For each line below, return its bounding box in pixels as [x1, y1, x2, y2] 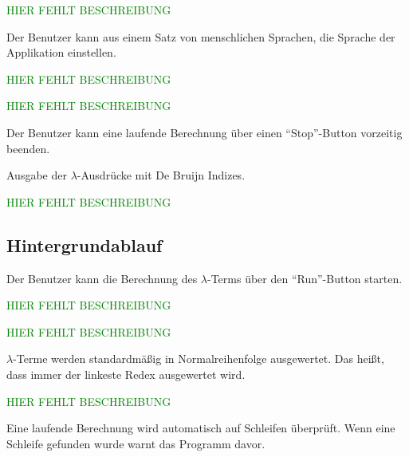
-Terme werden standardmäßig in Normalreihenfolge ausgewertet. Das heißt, [13, 350, 384, 367]
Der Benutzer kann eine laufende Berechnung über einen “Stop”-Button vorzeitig [6, 124, 403, 140]
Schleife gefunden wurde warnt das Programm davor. [6, 435, 265, 451]
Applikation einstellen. [6, 44, 116, 61]
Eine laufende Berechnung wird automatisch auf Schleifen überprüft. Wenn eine [6, 420, 395, 436]
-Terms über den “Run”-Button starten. [206, 270, 403, 286]
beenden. [6, 140, 50, 156]
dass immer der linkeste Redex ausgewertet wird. [6, 365, 246, 382]
